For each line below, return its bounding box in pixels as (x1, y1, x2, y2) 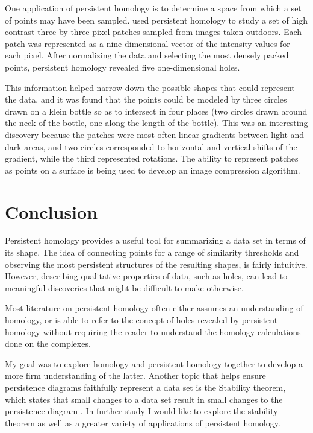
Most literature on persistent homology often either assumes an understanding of (5, 302, 303, 314)
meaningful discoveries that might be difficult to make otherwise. (5, 281, 244, 294)
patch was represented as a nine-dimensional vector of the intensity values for (5, 37, 290, 49)
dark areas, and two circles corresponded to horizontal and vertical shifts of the (5, 140, 297, 153)
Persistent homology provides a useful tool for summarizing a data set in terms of (5, 234, 306, 247)
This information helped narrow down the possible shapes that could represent (5, 81, 295, 93)
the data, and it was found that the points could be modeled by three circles (5, 93, 287, 106)
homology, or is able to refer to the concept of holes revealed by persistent (5, 314, 278, 326)
